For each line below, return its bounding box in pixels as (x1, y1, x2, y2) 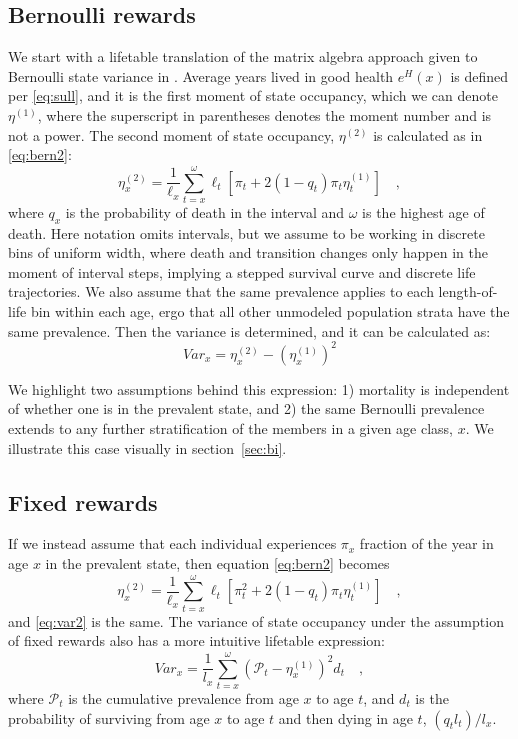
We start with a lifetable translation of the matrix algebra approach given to (8, 46, 478, 67)
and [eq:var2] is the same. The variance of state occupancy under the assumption (8, 610, 504, 631)
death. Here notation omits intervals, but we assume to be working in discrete (8, 222, 485, 243)
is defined (450, 65, 509, 86)
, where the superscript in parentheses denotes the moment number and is (37, 104, 492, 125)
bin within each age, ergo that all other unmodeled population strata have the (30, 301, 510, 322)
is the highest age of (362, 201, 485, 222)
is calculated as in (373, 124, 483, 145)
